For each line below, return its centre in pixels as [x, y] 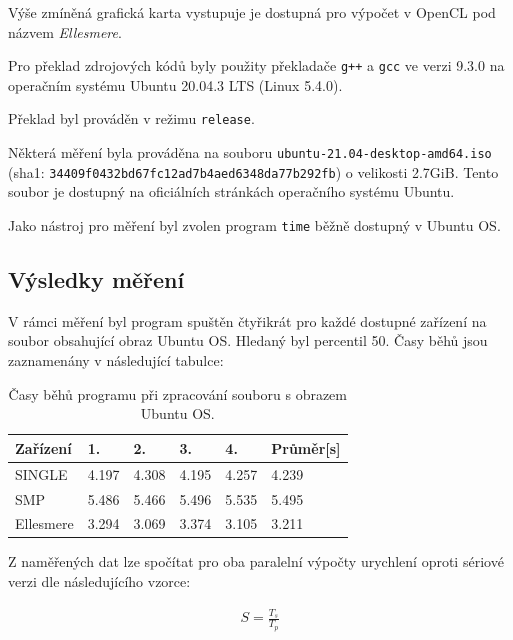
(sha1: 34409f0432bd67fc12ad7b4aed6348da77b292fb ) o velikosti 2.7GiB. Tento [253, 171]
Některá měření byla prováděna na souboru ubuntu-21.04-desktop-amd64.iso [250, 152]
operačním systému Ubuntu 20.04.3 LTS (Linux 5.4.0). [175, 84]
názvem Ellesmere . [65, 31]
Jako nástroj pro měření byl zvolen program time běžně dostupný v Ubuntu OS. [254, 225]
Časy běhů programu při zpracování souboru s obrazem [177, 393]
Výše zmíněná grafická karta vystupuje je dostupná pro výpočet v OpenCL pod [252, 12]
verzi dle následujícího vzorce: [99, 581]
